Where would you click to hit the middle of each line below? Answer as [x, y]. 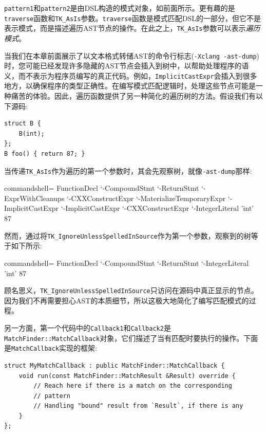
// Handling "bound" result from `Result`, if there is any [138, 406]
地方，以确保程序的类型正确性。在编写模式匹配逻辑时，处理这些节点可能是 [130, 86]
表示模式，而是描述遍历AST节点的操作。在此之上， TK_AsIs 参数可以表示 [125, 28]
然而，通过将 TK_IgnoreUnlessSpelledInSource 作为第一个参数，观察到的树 [128, 235]
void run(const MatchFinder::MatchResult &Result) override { [127, 376]
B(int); [32, 133]
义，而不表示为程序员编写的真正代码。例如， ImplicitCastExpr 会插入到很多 [131, 75]
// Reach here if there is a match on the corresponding [133, 386]
